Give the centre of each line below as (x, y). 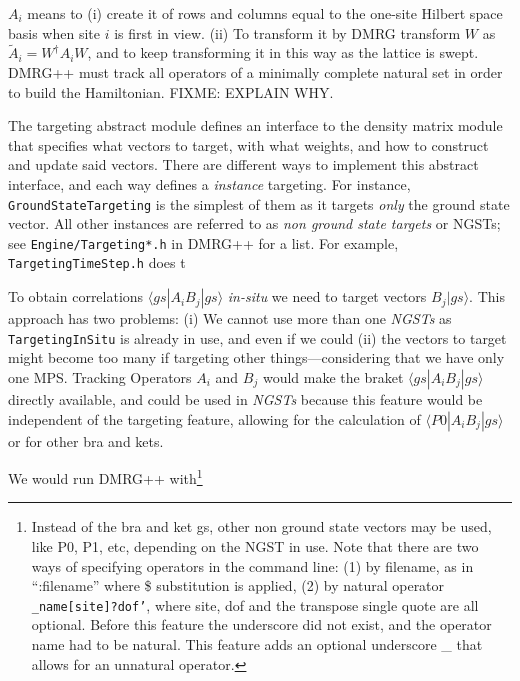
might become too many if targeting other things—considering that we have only (256, 357)
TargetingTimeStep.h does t (97, 262)
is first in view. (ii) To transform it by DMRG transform (287, 32)
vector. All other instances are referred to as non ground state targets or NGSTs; (254, 223)
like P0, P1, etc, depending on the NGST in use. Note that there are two (255, 546)
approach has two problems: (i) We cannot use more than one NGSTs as (230, 318)
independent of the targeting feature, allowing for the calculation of (214, 418)
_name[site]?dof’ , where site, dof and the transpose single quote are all (255, 604)
